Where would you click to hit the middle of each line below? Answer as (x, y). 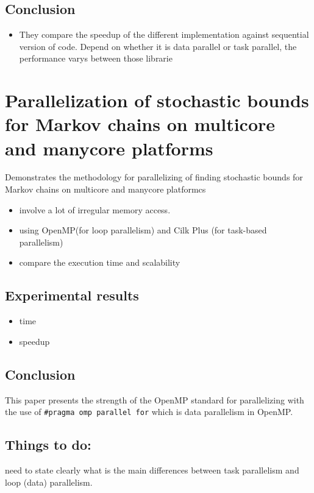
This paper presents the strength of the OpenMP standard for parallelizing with (155, 399)
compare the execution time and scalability (100, 262)
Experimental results (72, 295)
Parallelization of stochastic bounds (157, 100)
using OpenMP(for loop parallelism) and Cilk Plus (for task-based (143, 230)
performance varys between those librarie (96, 58)
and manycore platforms (109, 148)
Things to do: (48, 445)
